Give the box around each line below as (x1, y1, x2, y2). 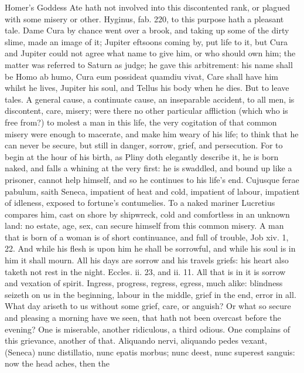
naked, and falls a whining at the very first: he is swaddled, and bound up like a (5, 162, 292, 174)
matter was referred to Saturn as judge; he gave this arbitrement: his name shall (5, 58, 293, 70)
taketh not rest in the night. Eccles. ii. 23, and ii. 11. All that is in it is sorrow (5, 265, 286, 277)
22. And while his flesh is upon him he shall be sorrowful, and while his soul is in (5, 242, 296, 255)
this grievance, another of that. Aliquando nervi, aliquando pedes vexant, (5, 334, 267, 347)
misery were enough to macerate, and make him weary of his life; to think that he (5, 127, 299, 140)
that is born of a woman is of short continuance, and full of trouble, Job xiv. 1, (5, 230, 289, 243)
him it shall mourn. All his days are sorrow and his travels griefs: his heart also (5, 254, 289, 266)
